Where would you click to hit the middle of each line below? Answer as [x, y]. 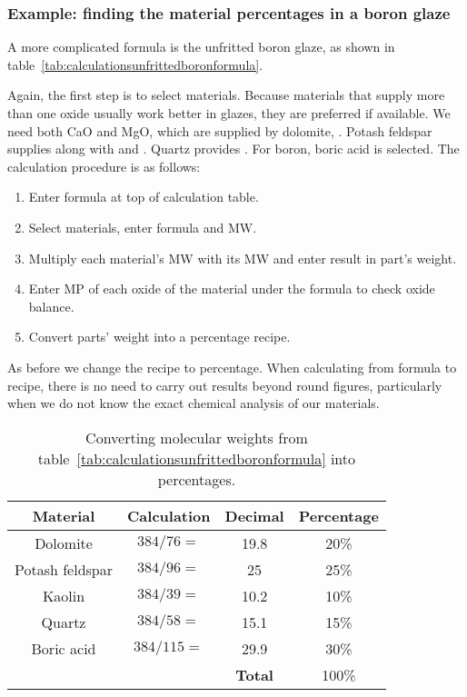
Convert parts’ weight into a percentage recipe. [159, 337]
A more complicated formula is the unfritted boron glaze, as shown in [201, 47]
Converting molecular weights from [197, 437]
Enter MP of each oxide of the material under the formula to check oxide [232, 289]
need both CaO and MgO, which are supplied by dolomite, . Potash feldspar [220, 130]
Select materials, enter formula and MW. [143, 227]
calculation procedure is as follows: [104, 166]
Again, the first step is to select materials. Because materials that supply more [226, 95]
